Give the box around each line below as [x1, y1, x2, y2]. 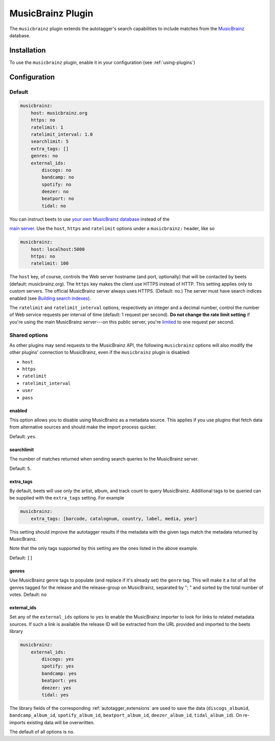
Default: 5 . [9, 465, 32, 471]
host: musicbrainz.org [31, 110, 88, 116]
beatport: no [41, 196, 74, 202]
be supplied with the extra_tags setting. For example [9, 495, 124, 501]
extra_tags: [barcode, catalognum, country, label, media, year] [31, 516, 198, 521]
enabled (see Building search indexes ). [9, 295, 91, 301]
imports [9, 719, 25, 725]
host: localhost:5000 [31, 246, 85, 252]
